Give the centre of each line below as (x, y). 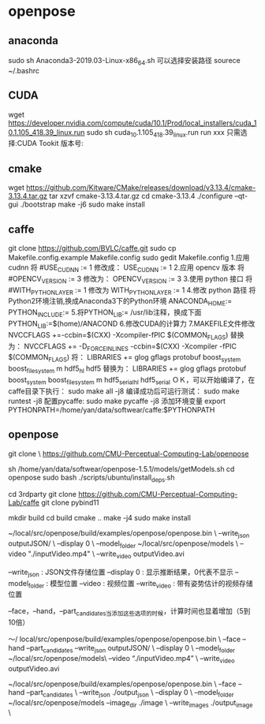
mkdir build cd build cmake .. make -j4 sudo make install (100, 518)
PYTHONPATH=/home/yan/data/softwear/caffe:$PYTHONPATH (112, 409)
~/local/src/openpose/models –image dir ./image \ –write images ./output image (131, 703)
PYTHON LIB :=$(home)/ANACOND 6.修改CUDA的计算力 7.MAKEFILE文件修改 (132, 324)
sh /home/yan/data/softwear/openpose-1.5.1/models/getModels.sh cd (121, 468)
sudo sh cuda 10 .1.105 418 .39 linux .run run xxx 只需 (163, 133)
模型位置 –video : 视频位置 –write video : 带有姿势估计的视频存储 (152, 584)
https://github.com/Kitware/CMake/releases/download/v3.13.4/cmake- (141, 188)
